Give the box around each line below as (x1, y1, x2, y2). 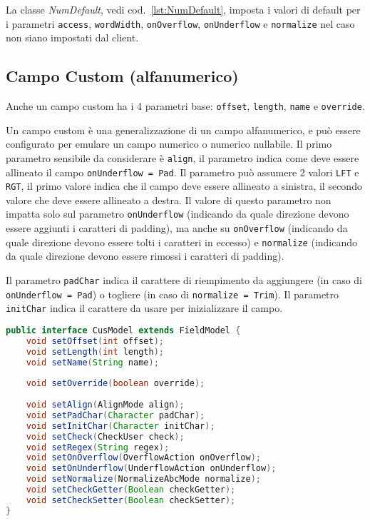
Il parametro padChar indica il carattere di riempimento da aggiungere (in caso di (6, 273, 362, 288)
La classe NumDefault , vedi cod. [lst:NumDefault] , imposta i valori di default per (6, 2, 361, 16)
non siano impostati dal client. (6, 30, 139, 45)
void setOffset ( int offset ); (26, 335, 164, 346)
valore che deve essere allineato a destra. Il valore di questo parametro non (6, 192, 332, 207)
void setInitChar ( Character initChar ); (26, 420, 215, 431)
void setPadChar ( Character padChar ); (26, 410, 205, 420)
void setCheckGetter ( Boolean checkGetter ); (26, 485, 236, 495)
